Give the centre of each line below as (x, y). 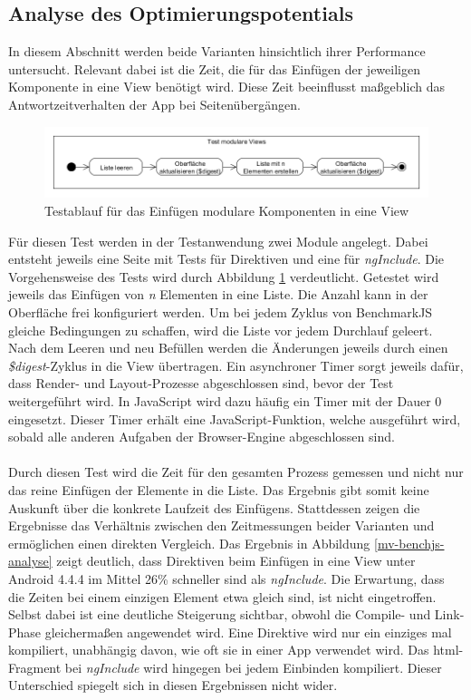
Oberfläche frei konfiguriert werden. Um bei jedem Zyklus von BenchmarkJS (221, 312)
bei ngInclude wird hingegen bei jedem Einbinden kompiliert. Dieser (253, 667)
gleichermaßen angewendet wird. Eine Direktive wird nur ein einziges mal (248, 632)
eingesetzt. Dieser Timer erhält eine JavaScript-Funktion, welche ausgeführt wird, (235, 418)
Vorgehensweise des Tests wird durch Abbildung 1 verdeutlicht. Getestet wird (224, 276)
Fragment (35, 667)
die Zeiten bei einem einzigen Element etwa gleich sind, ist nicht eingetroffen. (222, 596)
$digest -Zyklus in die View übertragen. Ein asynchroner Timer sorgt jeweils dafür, (236, 365)
